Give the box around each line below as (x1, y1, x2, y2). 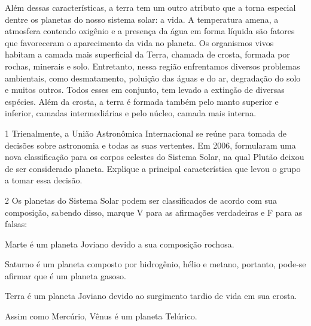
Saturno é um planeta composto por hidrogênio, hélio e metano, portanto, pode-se (5, 258, 306, 270)
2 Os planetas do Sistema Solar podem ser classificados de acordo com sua (5, 194, 277, 206)
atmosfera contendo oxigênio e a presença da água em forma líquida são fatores (5, 25, 295, 37)
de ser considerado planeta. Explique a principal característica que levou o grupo (5, 162, 301, 174)
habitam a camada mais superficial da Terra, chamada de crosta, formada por (5, 48, 290, 61)
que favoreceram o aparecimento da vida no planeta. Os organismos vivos (5, 36, 274, 49)
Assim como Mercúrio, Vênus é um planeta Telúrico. (5, 310, 197, 322)
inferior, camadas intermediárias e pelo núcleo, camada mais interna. (5, 107, 257, 119)
